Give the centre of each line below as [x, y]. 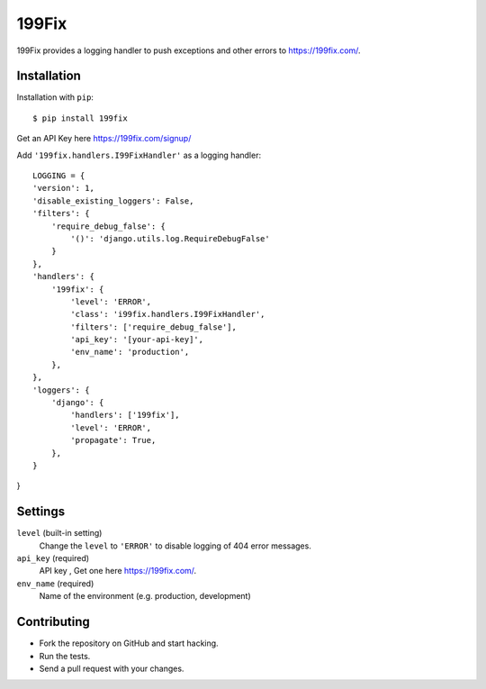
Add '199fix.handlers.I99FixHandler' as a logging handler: [139, 155]
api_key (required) [53, 558]
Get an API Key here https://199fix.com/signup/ [104, 139]
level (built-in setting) [59, 533]
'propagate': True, [113, 440]
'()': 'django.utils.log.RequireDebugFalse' [170, 238]
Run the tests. [65, 656]
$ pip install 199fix [80, 118]
